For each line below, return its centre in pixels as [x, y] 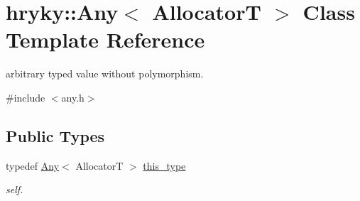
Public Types [55, 135]
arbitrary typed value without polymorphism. [105, 74]
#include [26, 97]
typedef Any [33, 165]
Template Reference [105, 39]
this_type [164, 165]
